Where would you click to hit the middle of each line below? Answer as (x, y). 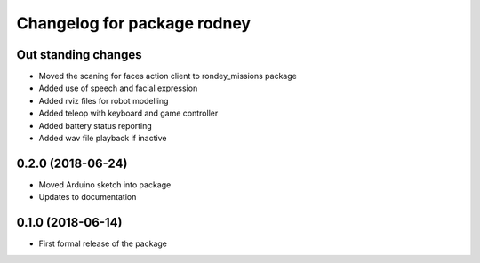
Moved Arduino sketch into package (105, 184)
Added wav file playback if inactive (103, 139)
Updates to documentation (88, 197)
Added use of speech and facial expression (118, 88)
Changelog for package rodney (134, 23)
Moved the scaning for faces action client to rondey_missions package (168, 76)
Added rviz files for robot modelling (104, 100)
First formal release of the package (103, 243)
